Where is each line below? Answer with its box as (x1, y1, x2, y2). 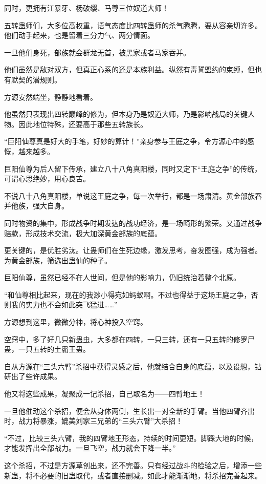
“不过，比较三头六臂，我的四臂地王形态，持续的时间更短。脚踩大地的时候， (4, 432, 258, 443)
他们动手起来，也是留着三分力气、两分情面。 (4, 30, 154, 40)
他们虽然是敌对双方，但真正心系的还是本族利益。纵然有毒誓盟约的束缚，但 (4, 64, 255, 75)
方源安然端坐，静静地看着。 (4, 91, 97, 102)
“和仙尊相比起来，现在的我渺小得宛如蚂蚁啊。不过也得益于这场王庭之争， (4, 289, 251, 300)
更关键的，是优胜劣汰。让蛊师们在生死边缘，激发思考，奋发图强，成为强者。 (4, 245, 262, 256)
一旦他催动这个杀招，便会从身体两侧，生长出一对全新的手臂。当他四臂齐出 (4, 405, 255, 416)
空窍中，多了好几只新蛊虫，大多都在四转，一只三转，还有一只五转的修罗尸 (4, 333, 255, 344)
